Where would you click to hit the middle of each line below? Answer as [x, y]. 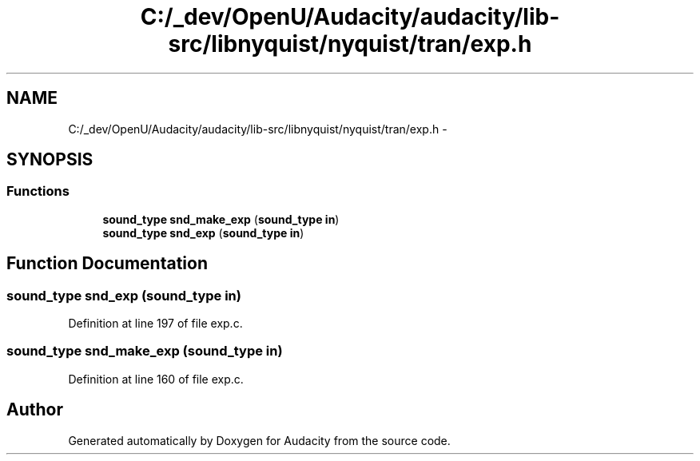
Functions [38, 191]
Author [35, 410]
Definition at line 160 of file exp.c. [156, 379]
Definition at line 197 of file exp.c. [155, 324]
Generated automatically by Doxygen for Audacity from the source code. [259, 440]
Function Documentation [107, 264]
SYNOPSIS [50, 160]
